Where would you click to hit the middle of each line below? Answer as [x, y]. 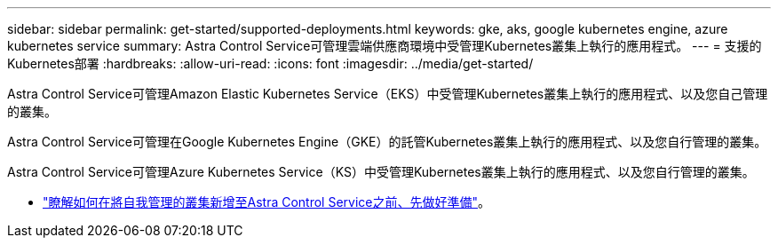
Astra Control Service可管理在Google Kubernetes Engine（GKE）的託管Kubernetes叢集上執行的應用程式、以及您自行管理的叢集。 [387, 142]
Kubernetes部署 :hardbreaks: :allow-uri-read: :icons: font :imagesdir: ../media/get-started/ [270, 63]
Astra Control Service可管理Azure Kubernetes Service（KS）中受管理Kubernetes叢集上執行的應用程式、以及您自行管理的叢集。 [381, 172]
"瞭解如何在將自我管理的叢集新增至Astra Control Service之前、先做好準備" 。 [267, 202]
